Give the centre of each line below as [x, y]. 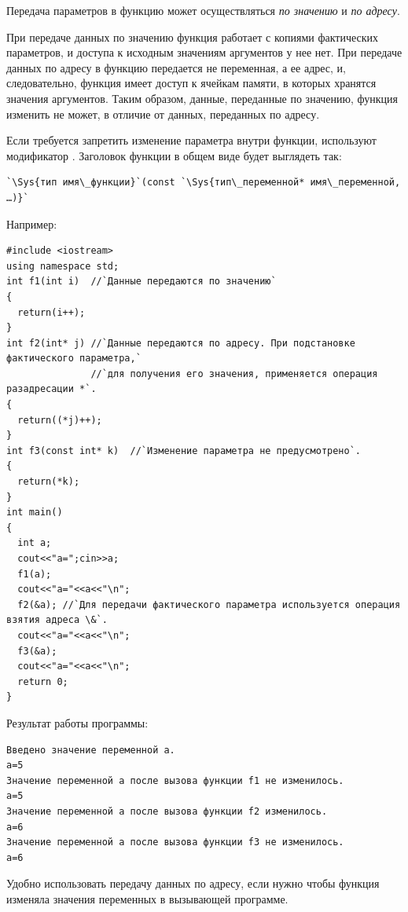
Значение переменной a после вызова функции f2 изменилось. [167, 811]
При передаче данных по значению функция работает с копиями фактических [193, 37]
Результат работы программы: [77, 722]
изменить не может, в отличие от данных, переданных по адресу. [163, 114]
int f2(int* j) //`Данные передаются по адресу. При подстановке [181, 343]
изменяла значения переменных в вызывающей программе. [147, 898]
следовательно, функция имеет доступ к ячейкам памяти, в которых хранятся [191, 83]
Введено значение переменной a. [91, 750]
